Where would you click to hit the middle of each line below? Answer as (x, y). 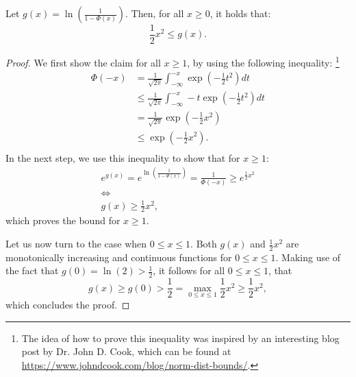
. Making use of (308, 257)
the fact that (32, 270)
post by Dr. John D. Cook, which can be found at (126, 351)
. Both (204, 244)
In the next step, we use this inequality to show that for (123, 157)
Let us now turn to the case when (76, 244)
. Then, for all (155, 13)
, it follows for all (189, 270)
